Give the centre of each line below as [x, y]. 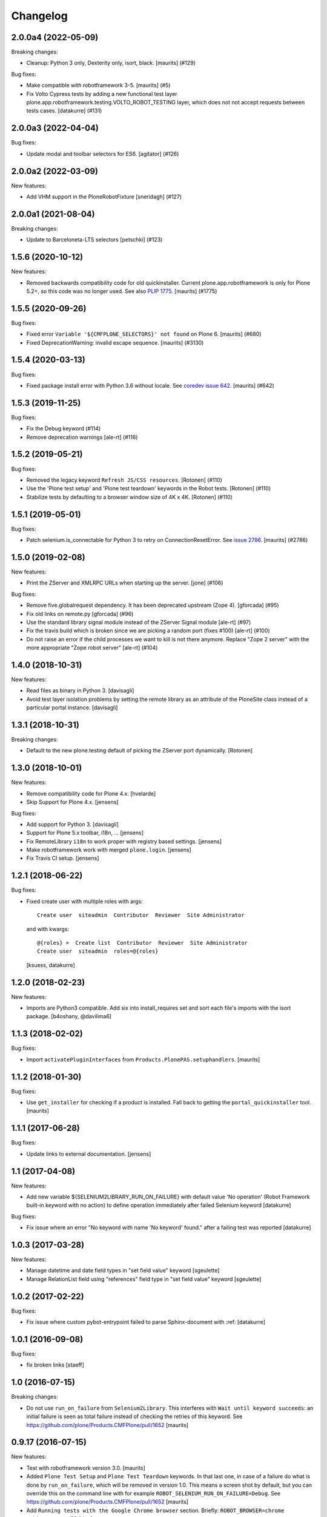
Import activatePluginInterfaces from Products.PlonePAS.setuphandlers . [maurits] [143, 1059]
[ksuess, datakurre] [51, 965]
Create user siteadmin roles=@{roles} [98, 951]
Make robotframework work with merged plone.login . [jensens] [109, 850]
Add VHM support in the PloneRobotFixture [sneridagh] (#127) [104, 197]
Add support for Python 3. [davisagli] [73, 824]
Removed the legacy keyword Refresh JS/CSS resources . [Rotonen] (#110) [124, 480]
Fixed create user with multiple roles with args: [85, 901]
